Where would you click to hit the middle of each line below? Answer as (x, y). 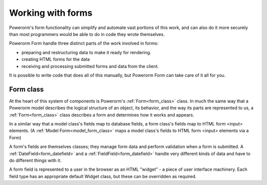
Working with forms (51, 13)
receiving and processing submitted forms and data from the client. (90, 66)
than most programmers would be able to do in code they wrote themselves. (87, 34)
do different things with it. (35, 160)
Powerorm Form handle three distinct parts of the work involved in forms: (84, 43)
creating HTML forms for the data (56, 60)
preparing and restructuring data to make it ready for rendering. (86, 52)
